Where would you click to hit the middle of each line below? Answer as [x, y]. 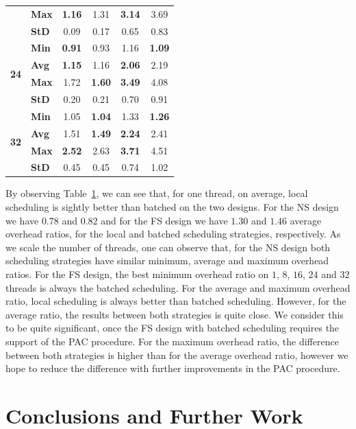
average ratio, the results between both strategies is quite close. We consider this [175, 314]
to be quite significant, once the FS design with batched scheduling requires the [173, 328]
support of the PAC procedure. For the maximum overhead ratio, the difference [172, 341]
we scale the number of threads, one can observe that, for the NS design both [168, 247]
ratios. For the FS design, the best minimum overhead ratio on [137, 274]
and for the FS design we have [164, 220]
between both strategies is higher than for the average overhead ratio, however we [177, 355]
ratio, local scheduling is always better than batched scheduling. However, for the [176, 301]
